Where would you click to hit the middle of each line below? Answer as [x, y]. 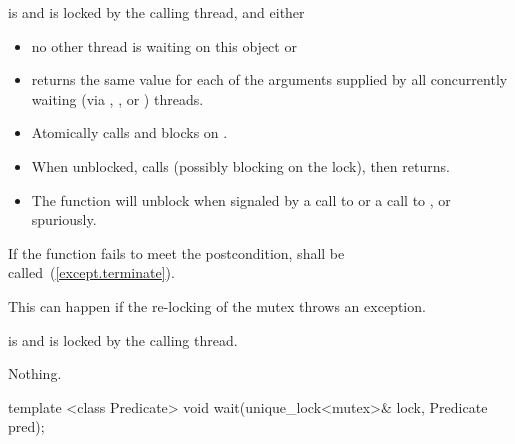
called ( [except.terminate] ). [91, 272]
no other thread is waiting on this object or [164, 45]
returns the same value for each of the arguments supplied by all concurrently [269, 79]
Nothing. [35, 373]
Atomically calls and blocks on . [129, 132]
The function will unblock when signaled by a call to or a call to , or [241, 199]
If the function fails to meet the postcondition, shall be [176, 252]
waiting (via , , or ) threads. [117, 98]
